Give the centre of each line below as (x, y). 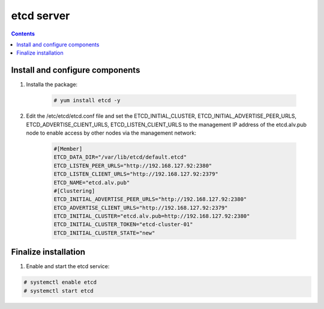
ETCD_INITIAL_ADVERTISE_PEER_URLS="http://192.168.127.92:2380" (150, 199)
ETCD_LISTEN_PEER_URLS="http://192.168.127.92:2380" (133, 166)
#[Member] (68, 148)
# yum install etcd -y (87, 100)
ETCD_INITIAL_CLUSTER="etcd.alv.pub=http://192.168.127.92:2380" (152, 216)
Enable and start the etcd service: (68, 266)
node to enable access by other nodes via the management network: (111, 133)
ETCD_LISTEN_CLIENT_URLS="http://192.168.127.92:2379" (136, 174)
